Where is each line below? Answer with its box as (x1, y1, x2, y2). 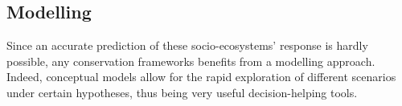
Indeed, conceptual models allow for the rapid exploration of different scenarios (6, 68, 396, 85)
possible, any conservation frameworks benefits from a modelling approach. (6, 52, 375, 69)
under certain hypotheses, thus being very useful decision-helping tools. (6, 84, 358, 100)
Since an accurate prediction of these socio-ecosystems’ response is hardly (6, 37, 368, 54)
